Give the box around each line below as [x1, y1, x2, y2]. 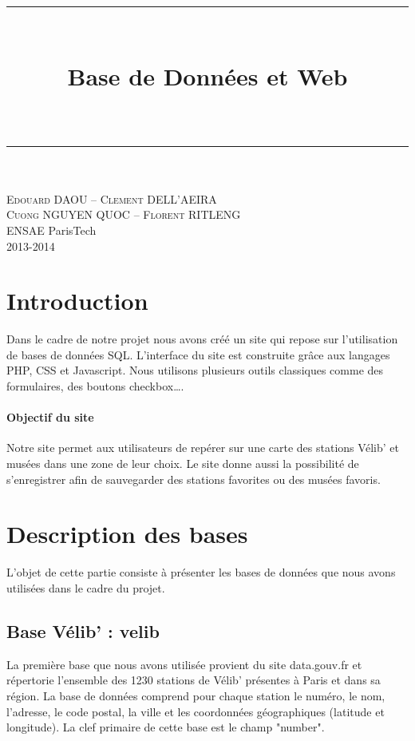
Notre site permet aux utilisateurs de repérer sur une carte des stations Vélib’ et [6, 439, 399, 456]
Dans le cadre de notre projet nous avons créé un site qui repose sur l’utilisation [6, 331, 398, 347]
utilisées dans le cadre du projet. [6, 579, 165, 596]
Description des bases [6, 517, 248, 550]
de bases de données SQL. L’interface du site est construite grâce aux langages [6, 346, 390, 363]
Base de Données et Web [67, 60, 348, 93]
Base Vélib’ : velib [6, 618, 160, 643]
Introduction [6, 284, 148, 317]
